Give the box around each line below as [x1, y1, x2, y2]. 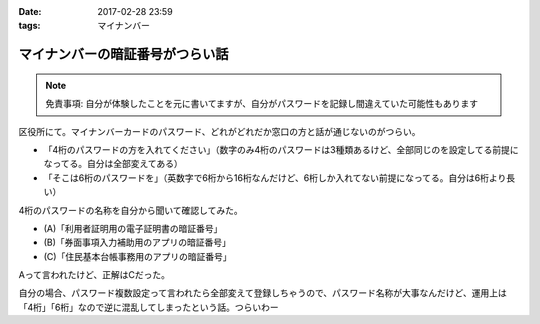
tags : [18, 20, 41, 32]
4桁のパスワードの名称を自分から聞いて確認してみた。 [18, 204, 244, 216]
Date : [18, 6, 42, 17]
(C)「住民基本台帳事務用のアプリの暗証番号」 [43, 250, 232, 262]
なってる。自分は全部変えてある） [43, 158, 184, 170]
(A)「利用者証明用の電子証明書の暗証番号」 [43, 222, 223, 234]
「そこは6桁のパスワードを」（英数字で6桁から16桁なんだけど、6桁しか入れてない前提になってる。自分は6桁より [43, 171, 507, 184]
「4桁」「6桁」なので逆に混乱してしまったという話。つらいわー [18, 301, 279, 313]
